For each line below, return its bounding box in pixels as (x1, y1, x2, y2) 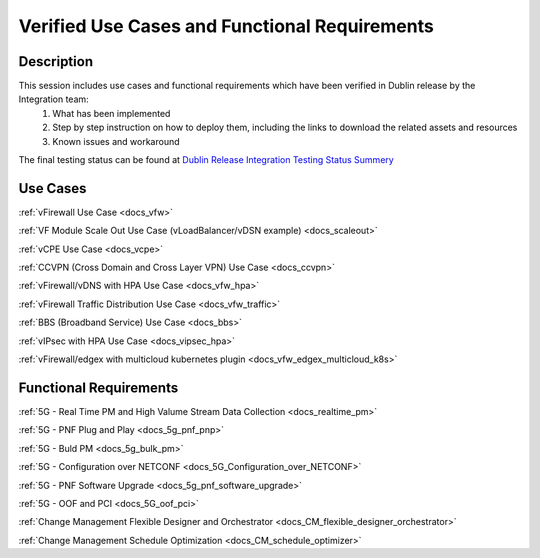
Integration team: (18, 93, 89, 105)
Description (18, 53, 94, 70)
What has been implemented (52, 107, 171, 119)
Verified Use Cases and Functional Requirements (18, 15, 434, 37)
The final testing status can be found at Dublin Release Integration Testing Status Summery (18, 154, 394, 166)
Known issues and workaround (52, 135, 180, 147)
